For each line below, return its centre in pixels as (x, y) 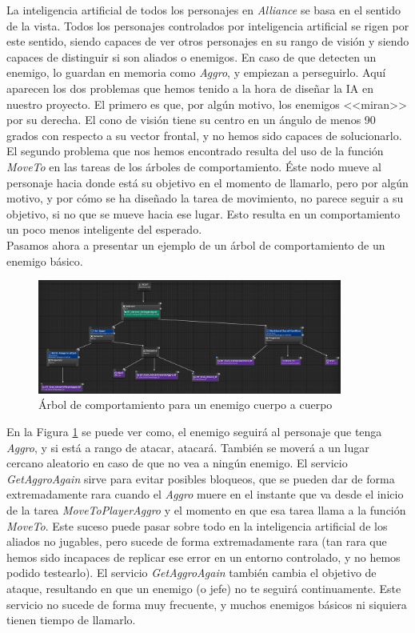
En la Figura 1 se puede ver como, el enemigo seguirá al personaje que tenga (194, 431)
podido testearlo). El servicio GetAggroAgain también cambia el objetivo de (192, 573)
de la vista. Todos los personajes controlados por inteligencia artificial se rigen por (208, 25)
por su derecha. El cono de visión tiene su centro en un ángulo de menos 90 (191, 120)
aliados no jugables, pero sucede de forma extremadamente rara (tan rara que (197, 541)
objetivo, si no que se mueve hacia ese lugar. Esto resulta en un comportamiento (204, 213)
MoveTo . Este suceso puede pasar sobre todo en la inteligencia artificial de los (197, 525)
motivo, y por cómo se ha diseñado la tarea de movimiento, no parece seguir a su (205, 198)
